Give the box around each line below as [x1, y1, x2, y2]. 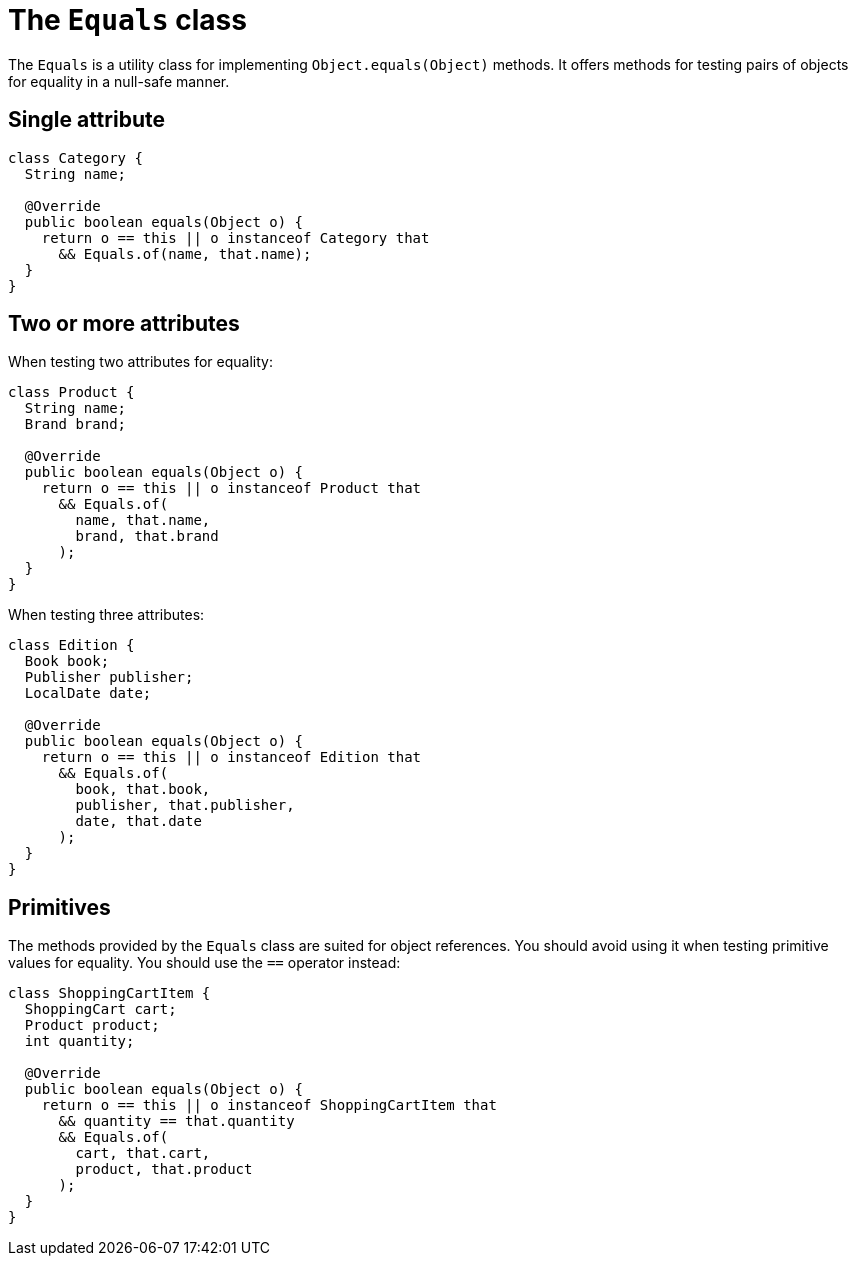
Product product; [24, 1017, 160, 1034]
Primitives [8, 894, 111, 920]
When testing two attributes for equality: [8, 353, 273, 371]
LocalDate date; [24, 685, 152, 702]
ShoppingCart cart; [24, 1001, 177, 1018]
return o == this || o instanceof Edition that [41, 749, 422, 766]
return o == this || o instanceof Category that [41, 229, 430, 246]
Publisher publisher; [24, 669, 194, 686]
